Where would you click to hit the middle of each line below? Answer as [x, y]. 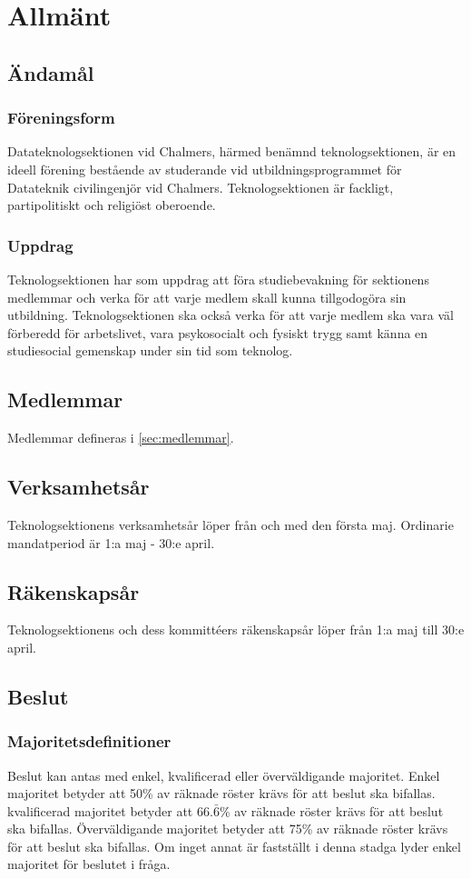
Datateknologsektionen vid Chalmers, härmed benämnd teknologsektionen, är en [232, 151]
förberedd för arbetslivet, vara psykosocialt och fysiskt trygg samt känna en [218, 332]
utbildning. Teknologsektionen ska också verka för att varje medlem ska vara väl [231, 315]
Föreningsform [61, 118]
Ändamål [51, 72]
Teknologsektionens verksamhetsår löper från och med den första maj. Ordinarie [231, 524]
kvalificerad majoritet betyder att [100, 810]
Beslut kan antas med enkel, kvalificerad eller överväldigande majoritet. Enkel [224, 775]
